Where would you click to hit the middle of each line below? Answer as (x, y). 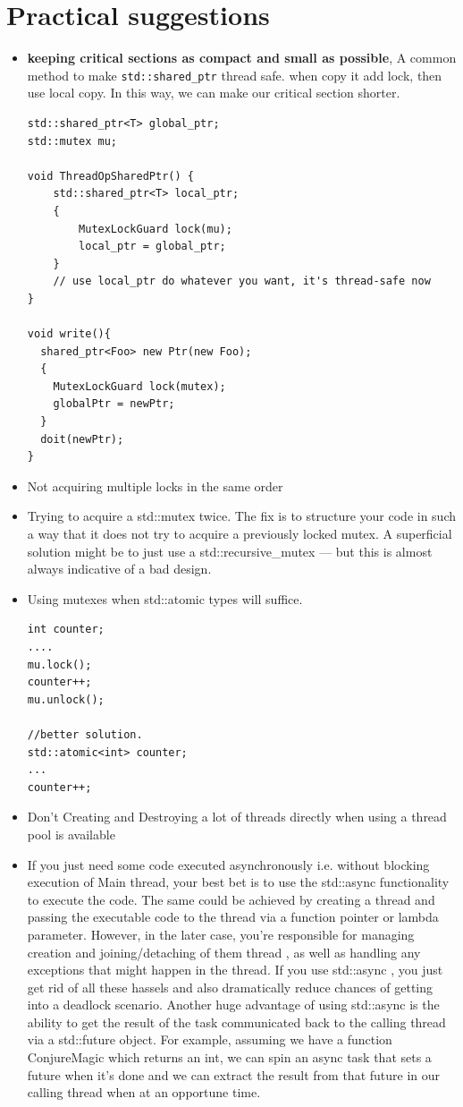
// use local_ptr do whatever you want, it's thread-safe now (242, 281)
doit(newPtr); (82, 439)
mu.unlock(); (66, 699)
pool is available (71, 834)
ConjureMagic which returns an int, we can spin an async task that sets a (229, 1057)
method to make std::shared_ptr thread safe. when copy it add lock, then (235, 75)
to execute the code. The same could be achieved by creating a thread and (231, 899)
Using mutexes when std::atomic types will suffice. (165, 598)
